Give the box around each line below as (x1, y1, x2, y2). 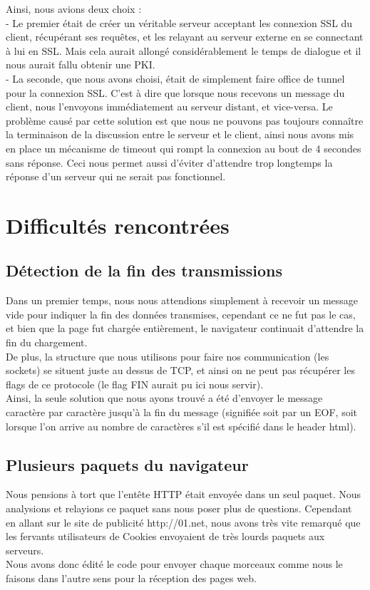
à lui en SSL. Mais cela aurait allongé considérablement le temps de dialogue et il (6, 43, 361, 58)
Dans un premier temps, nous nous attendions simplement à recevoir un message (6, 293, 359, 308)
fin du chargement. (6, 335, 88, 350)
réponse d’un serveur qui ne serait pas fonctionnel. (6, 169, 226, 184)
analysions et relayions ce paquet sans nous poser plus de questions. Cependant (6, 501, 352, 516)
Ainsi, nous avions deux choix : (6, 1, 142, 16)
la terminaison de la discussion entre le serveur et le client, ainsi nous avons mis (6, 127, 354, 142)
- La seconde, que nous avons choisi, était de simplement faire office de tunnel (6, 71, 345, 86)
